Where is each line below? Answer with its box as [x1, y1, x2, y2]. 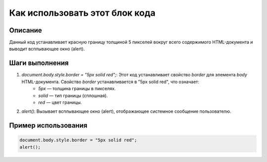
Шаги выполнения [9, 59, 69, 67]
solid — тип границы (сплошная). [38, 93, 108, 98]
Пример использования [9, 121, 88, 130]
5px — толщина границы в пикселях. [38, 86, 116, 92]
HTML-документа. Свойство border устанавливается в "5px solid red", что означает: [21, 79, 200, 85]
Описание [9, 26, 42, 34]
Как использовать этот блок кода [9, 7, 156, 18]
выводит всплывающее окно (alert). [9, 46, 85, 52]
